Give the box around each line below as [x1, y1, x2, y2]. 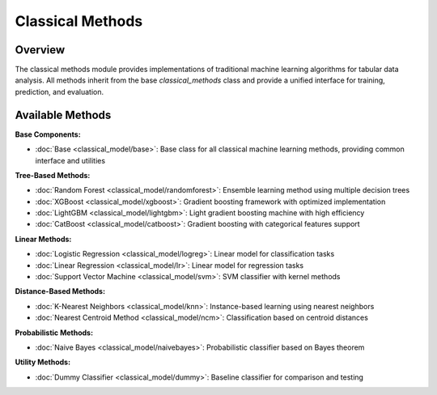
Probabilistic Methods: [15, 328, 93, 338]
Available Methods [15, 108, 112, 121]
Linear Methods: [15, 234, 72, 244]
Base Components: [15, 130, 81, 139]
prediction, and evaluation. [15, 87, 104, 96]
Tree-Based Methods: [15, 170, 91, 180]
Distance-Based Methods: [15, 287, 105, 296]
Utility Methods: [15, 357, 71, 367]
